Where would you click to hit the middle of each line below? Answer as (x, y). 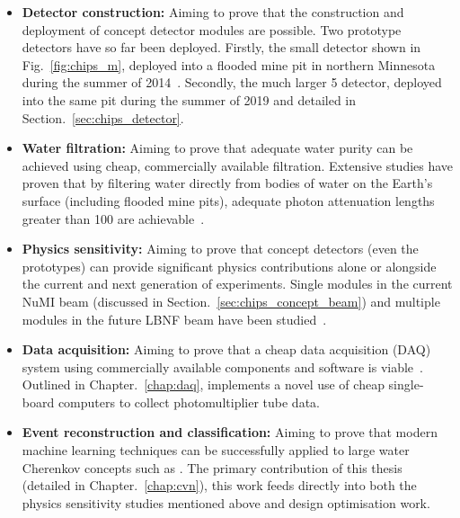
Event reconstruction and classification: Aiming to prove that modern (230, 432)
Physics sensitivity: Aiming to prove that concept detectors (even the (220, 249)
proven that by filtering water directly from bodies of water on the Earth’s (227, 183)
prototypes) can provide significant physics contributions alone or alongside (229, 266)
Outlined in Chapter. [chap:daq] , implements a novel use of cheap (203, 384)
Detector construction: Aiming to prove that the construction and (213, 12)
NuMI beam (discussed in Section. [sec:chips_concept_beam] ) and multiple (231, 301)
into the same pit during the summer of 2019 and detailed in (189, 99)
